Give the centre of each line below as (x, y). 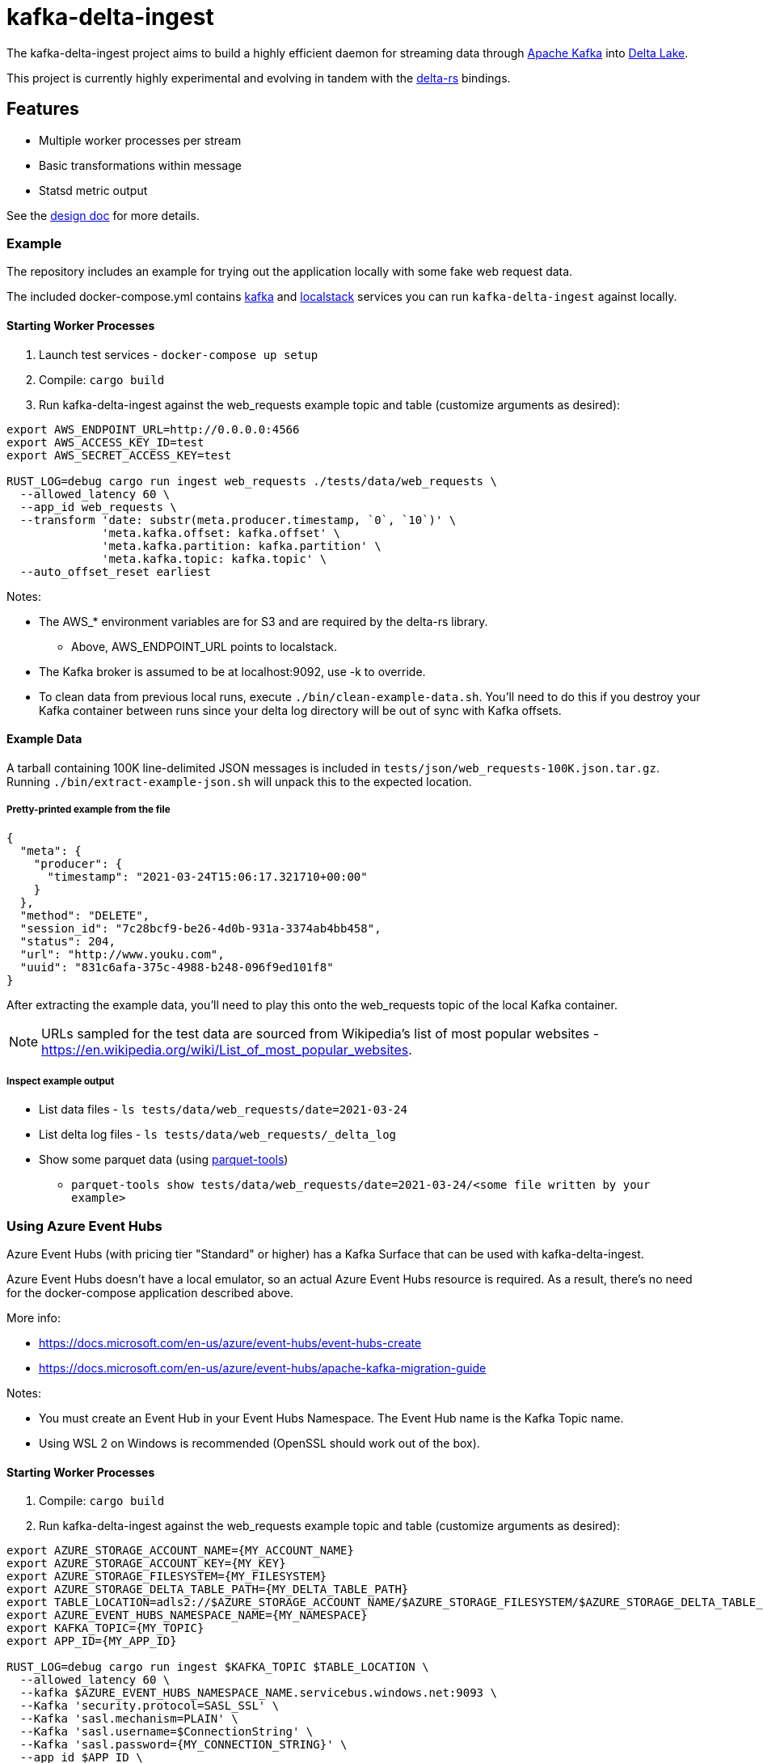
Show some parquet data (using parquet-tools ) (164, 1160)
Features (43, 109)
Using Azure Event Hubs (84, 1226)
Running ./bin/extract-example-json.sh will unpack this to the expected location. (239, 781)
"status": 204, (67, 941)
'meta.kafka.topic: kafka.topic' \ (215, 558)
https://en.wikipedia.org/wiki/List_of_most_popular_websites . (227, 1049)
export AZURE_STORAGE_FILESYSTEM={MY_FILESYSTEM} (167, 1577)
